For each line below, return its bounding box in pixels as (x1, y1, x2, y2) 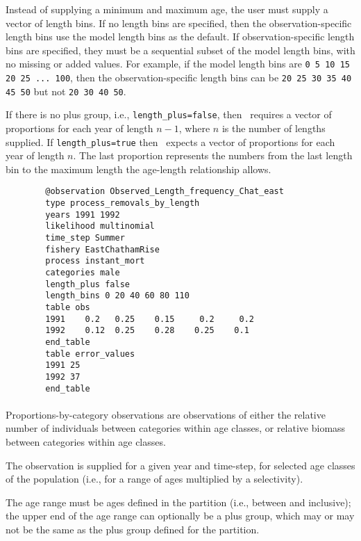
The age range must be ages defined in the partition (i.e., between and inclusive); (6, 494, 351, 509)
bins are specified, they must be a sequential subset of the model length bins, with (6, 42, 355, 57)
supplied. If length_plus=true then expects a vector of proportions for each (6, 134, 335, 149)
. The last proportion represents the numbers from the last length (73, 148, 353, 163)
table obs (45, 302, 90, 312)
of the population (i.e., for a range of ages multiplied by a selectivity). (6, 471, 303, 486)
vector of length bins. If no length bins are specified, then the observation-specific (6, 15, 352, 30)
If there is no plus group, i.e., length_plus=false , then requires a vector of (6, 107, 332, 122)
